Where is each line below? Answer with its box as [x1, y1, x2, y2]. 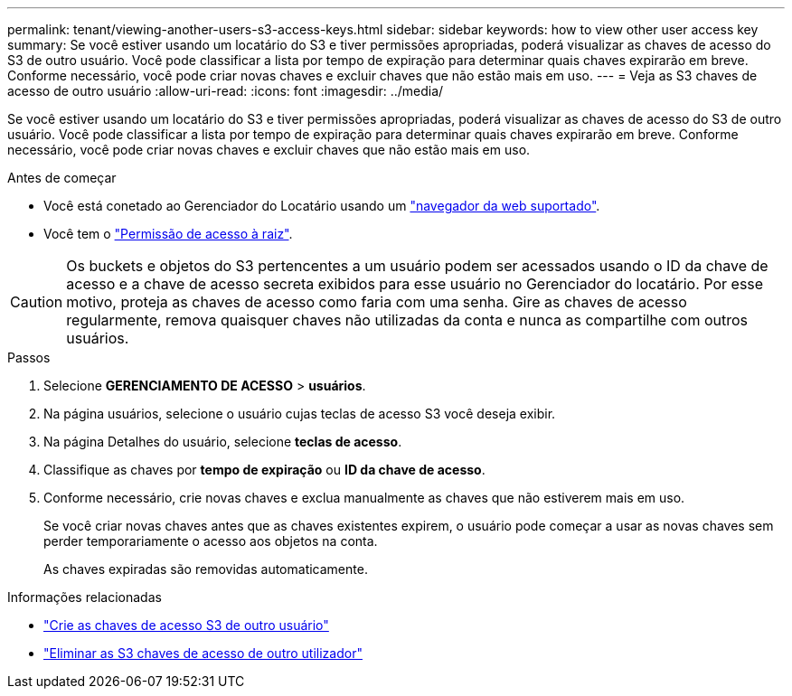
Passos [7, 350, 51, 365]
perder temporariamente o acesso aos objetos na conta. [43, 533, 378, 549]
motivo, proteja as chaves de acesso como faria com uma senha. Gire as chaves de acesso [66, 293, 687, 311]
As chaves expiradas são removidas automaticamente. [43, 561, 368, 577]
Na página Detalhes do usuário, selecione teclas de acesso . [43, 434, 402, 449]
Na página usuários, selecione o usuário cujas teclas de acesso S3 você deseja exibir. [43, 406, 556, 421]
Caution [10, 293, 63, 311]
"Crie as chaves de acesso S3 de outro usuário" [43, 617, 329, 633]
